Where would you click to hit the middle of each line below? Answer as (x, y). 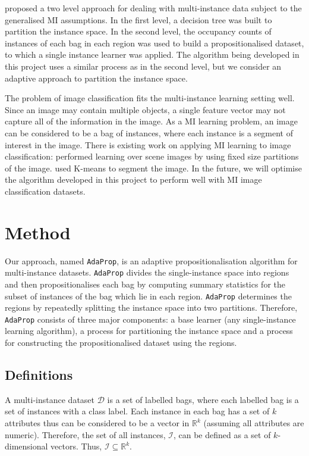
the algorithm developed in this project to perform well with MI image (133, 179)
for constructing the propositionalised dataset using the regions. (121, 343)
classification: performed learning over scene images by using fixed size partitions (152, 156)
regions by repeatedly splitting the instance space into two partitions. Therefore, (151, 307)
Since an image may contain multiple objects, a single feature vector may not (145, 109)
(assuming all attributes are (254, 423)
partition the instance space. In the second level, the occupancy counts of (138, 31)
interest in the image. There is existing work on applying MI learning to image (148, 144)
